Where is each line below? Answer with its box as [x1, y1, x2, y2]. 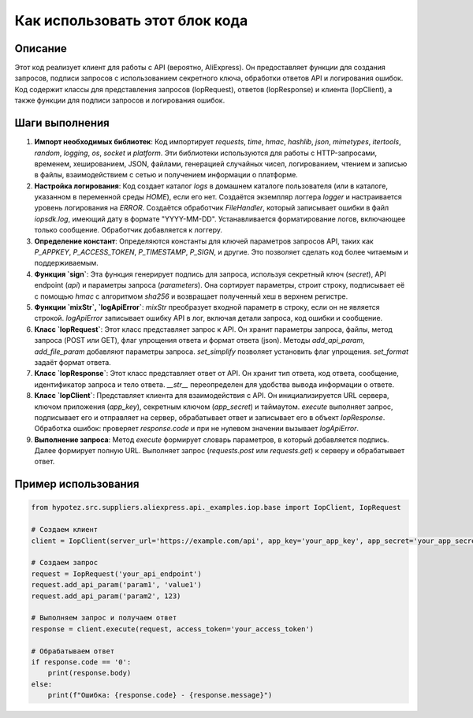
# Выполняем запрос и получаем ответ [31, 613, 177, 623]
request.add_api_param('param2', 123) [31, 591, 181, 601]
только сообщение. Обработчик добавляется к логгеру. [34, 225, 223, 235]
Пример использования [14, 478, 140, 491]
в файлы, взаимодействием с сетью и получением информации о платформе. [34, 170, 299, 180]
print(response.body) [47, 668, 132, 678]
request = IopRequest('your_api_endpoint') [31, 569, 203, 578]
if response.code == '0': [31, 657, 132, 666]
